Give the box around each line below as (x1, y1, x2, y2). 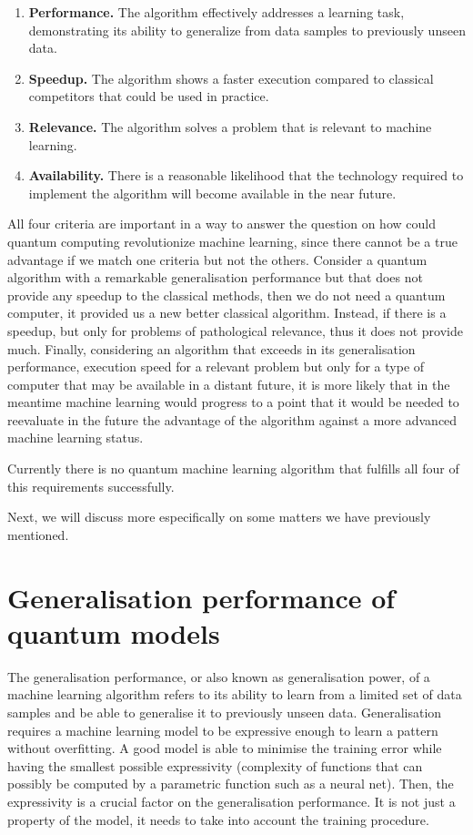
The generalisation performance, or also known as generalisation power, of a (7, 667, 430, 686)
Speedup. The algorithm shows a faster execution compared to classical (28, 68, 434, 87)
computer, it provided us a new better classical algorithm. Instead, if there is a (7, 303, 447, 322)
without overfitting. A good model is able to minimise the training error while (7, 738, 442, 758)
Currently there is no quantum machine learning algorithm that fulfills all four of (7, 459, 459, 478)
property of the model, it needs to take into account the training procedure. (7, 810, 429, 829)
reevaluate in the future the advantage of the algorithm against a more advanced (7, 410, 458, 429)
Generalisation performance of (7, 578, 396, 616)
